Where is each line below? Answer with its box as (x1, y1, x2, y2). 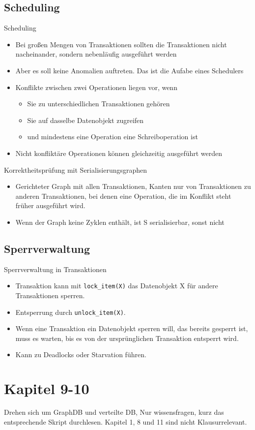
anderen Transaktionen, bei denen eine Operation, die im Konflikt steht (15, 190, 231, 201)
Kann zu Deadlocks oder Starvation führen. (15, 349, 146, 360)
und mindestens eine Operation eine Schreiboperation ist (27, 131, 198, 142)
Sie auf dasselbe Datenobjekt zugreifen (27, 115, 144, 125)
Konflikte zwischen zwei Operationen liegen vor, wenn (15, 82, 177, 92)
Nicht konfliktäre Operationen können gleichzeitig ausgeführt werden (15, 148, 223, 158)
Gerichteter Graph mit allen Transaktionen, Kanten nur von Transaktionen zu (15, 181, 251, 191)
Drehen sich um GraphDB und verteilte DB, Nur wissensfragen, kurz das (4, 407, 224, 417)
